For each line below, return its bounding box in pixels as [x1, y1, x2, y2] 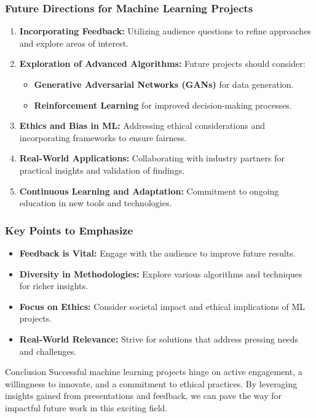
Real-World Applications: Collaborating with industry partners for [19, 152, 285, 164]
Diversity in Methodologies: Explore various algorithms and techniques [19, 267, 302, 280]
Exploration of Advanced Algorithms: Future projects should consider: [19, 57, 306, 70]
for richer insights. [19, 279, 88, 292]
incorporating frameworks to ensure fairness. [19, 131, 187, 144]
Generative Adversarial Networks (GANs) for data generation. [34, 78, 294, 90]
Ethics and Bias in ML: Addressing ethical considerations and [19, 119, 265, 132]
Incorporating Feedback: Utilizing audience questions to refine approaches [19, 25, 311, 37]
